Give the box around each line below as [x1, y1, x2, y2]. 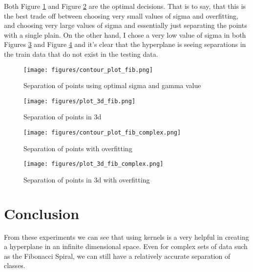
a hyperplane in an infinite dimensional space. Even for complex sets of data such [4, 241, 248, 251]
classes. [4, 260, 25, 271]
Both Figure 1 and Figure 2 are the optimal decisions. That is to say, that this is [4, 1, 246, 11]
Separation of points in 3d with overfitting [23, 174, 150, 184]
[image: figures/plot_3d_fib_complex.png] [23, 160, 164, 168]
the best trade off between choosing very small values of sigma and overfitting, [4, 10, 238, 21]
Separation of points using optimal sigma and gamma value [23, 80, 201, 91]
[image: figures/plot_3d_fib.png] [23, 97, 136, 105]
